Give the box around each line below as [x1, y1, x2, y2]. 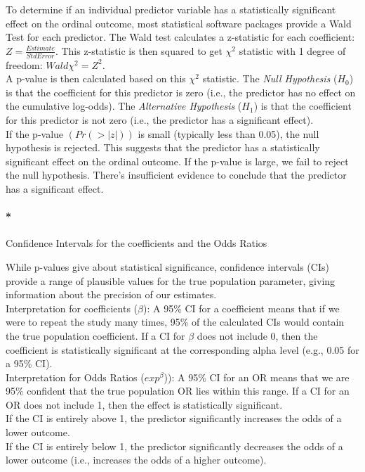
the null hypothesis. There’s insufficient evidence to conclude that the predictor [6, 167, 347, 182]
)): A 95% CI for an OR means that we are [164, 369, 350, 384]
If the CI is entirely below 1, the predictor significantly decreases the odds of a [6, 438, 343, 453]
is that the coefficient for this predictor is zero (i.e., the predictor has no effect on [6, 84, 356, 99]
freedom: [6, 57, 43, 72]
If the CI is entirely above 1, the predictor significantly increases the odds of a [6, 411, 342, 426]
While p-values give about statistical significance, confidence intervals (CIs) [6, 259, 329, 274]
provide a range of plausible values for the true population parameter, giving [6, 273, 336, 288]
